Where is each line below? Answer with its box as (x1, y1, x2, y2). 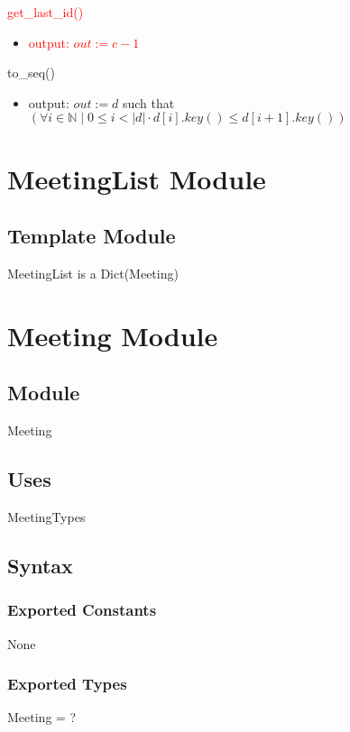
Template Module (7, 222, 176, 250)
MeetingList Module (7, 160, 266, 197)
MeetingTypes (7, 507, 86, 526)
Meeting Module (7, 316, 218, 353)
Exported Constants (7, 599, 157, 621)
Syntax (7, 551, 73, 579)
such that (122, 93, 175, 112)
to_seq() (7, 63, 55, 82)
